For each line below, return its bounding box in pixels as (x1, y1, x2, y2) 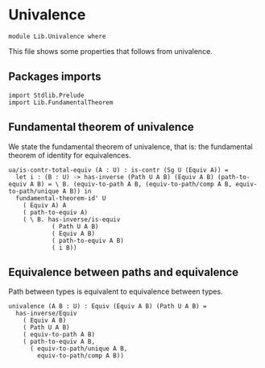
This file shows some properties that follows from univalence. (8, 46, 213, 56)
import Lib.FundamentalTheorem (8, 98, 114, 107)
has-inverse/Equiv (15, 309, 78, 318)
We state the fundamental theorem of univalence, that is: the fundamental (8, 141, 253, 151)
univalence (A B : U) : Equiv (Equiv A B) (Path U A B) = (8, 303, 207, 311)
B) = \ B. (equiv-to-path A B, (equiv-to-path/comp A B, (37, 180, 232, 188)
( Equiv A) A (23, 201, 67, 209)
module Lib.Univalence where (8, 32, 106, 40)
